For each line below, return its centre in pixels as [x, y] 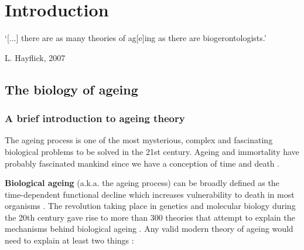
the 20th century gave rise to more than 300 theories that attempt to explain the [150, 217]
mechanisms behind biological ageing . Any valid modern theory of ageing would [149, 229]
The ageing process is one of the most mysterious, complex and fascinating [139, 140]
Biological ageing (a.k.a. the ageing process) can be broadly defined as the [142, 183]
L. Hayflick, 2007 [35, 57]
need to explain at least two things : [69, 240]
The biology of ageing [71, 89]
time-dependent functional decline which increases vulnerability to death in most [150, 194]
